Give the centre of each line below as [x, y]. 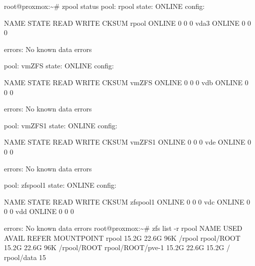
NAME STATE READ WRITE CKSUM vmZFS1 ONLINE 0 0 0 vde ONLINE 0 [127, 142]
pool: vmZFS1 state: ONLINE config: [61, 125]
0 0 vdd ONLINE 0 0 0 [39, 211]
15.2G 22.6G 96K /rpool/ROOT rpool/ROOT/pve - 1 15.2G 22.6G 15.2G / [117, 247]
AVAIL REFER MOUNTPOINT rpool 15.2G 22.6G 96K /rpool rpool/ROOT [122, 238]
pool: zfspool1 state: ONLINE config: [60, 185]
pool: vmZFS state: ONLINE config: [59, 66]
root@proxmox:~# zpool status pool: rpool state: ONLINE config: [104, 6]
